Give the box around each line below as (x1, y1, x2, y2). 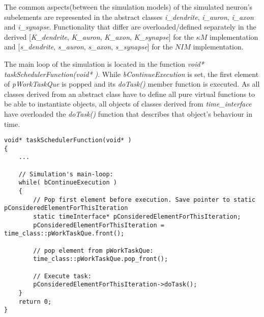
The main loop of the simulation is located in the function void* (4, 58, 204, 69)
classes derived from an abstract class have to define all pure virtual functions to (4, 88, 255, 99)
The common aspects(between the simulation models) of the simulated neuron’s (4, 2, 253, 12)
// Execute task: (33, 272, 92, 280)
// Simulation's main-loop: (18, 170, 113, 178)
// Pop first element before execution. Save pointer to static (33, 196, 255, 203)
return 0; (18, 298, 52, 305)
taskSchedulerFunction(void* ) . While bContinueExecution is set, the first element (4, 68, 259, 79)
